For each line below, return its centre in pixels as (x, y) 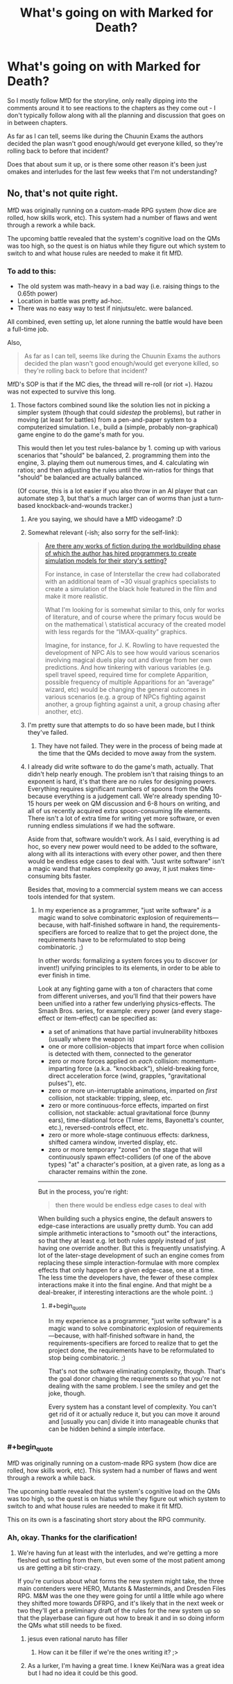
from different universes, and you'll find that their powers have (127, 996)
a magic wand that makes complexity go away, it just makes (113, 869)
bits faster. (76, 876)
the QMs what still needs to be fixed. (70, 1625)
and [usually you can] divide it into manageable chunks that (133, 1421)
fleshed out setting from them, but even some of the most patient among (121, 1560)
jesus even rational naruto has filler (78, 1638)
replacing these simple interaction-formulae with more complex (129, 1263)
